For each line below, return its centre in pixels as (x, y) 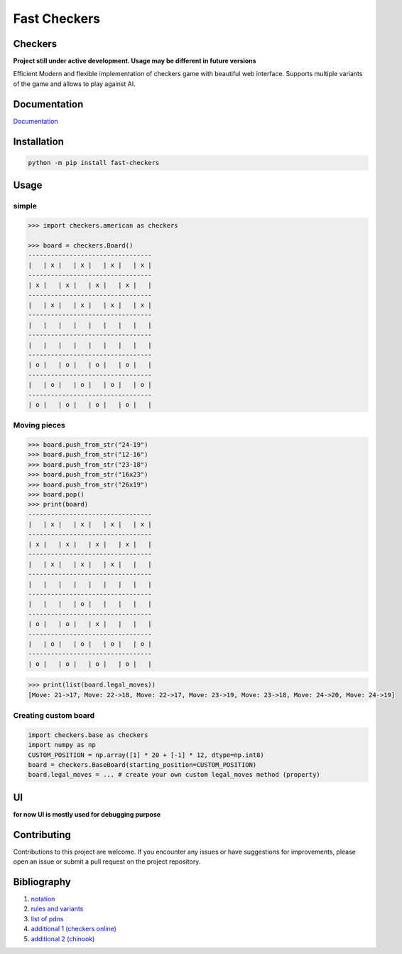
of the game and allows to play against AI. (75, 84)
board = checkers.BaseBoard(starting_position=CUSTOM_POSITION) (142, 764)
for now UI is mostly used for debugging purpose (87, 814)
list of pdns (47, 918)
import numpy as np (62, 745)
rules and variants (57, 909)
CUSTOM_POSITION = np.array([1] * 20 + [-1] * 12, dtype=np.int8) (146, 755)
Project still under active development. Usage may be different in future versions (135, 61)
